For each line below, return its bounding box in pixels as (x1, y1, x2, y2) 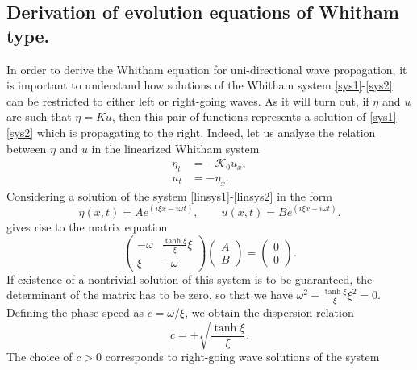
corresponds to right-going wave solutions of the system (105, 348, 380, 365)
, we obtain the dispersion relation (185, 304, 354, 321)
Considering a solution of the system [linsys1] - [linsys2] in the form (6, 187, 333, 204)
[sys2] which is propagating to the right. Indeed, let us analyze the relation (6, 123, 376, 140)
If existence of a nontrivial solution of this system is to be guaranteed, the (6, 270, 373, 287)
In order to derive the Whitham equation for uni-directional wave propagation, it (6, 60, 407, 77)
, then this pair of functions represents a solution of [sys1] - (111, 108, 401, 125)
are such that (6, 108, 72, 125)
